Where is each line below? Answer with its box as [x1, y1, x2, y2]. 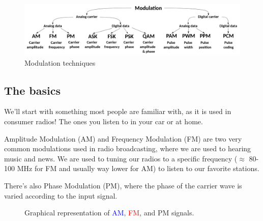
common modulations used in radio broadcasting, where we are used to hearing [4, 143, 251, 154]
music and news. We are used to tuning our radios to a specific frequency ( [4, 153, 238, 163]
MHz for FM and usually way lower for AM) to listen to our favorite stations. [17, 163, 259, 174]
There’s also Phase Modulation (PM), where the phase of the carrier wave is [4, 180, 242, 190]
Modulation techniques [24, 57, 96, 68]
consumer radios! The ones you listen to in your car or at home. [4, 116, 203, 127]
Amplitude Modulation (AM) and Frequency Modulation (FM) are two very [4, 133, 242, 144]
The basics [4, 82, 61, 98]
